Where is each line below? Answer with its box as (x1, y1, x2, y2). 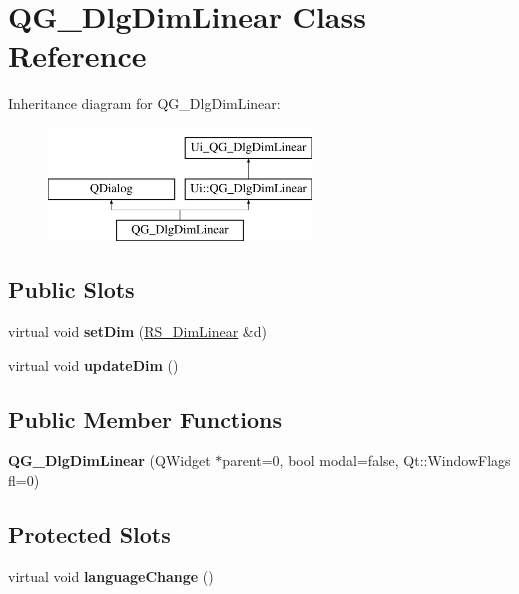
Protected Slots (8, 519, 171, 550)
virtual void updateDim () (8, 354, 179, 375)
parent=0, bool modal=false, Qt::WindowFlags (222, 450, 511, 471)
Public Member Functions (8, 403, 282, 434)
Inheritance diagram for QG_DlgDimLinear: (8, 93, 281, 114)
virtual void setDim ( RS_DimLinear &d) (8, 321, 267, 342)
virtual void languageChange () (8, 565, 214, 586)
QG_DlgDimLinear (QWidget (8, 450, 211, 471)
